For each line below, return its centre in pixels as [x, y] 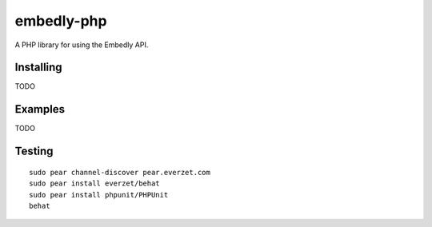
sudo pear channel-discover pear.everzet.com [120, 172]
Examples [40, 109]
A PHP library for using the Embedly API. [82, 45]
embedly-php [61, 21]
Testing [34, 151]
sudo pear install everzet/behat [94, 183]
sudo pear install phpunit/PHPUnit [99, 195]
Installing [39, 68]
